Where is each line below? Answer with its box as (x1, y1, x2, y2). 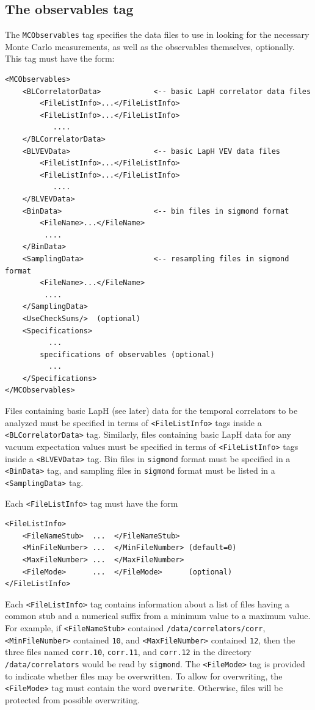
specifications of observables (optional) (40, 350, 215, 359)
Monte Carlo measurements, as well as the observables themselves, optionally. (5, 40, 295, 53)
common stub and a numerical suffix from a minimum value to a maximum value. (5, 609, 311, 622)
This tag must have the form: (5, 52, 115, 65)
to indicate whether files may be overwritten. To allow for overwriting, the (5, 669, 283, 682)
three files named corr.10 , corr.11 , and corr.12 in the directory (5, 645, 252, 658)
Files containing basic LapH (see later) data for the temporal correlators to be (5, 404, 298, 417)
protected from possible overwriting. (5, 693, 140, 706)
